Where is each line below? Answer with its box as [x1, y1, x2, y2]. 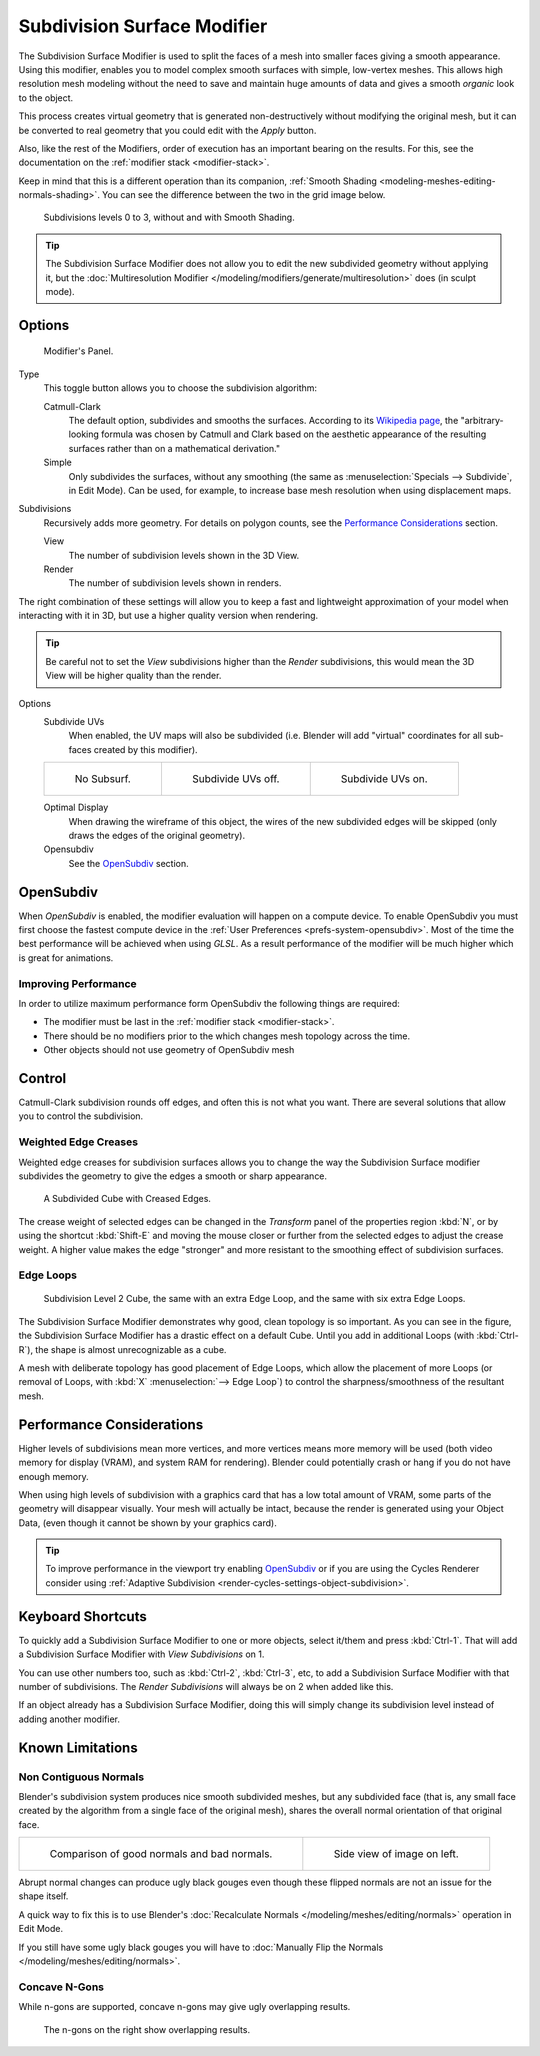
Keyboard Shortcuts [18, 1608, 147, 1625]
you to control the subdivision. [18, 1110, 144, 1122]
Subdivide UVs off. [191, 772, 280, 786]
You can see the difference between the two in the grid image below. [101, 189, 386, 201]
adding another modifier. [18, 1713, 120, 1725]
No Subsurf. [74, 772, 132, 786]
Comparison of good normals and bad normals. [49, 1847, 273, 1861]
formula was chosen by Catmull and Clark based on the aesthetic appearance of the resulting [101, 428, 487, 440]
